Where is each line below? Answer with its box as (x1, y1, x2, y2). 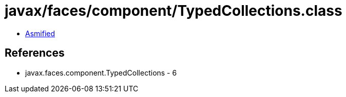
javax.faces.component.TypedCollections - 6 (25, 68, 177, 77)
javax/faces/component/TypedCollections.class (5, 2, 342, 19)
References (5, 46, 65, 60)
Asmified (25, 29, 55, 38)
